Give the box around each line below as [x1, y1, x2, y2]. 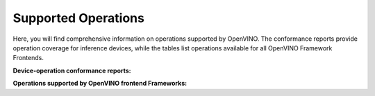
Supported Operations [12, 10, 145, 26]
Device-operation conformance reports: [12, 66, 131, 75]
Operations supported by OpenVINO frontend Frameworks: [12, 79, 187, 88]
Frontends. [12, 54, 44, 62]
